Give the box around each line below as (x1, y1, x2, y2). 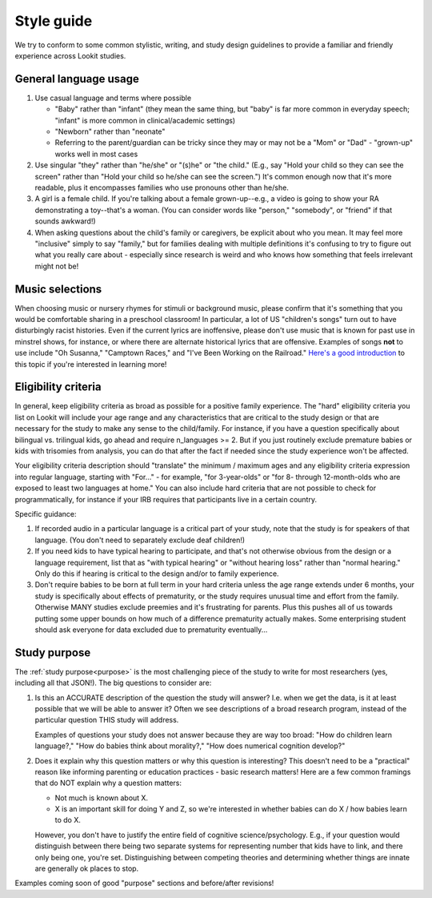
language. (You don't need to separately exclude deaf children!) (34, 535, 246, 545)
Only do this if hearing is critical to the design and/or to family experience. (34, 569, 279, 578)
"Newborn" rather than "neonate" (54, 127, 166, 136)
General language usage (14, 72, 140, 86)
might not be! (34, 261, 79, 271)
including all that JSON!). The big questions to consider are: (14, 678, 212, 688)
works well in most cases (54, 149, 138, 159)
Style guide (14, 12, 93, 30)
